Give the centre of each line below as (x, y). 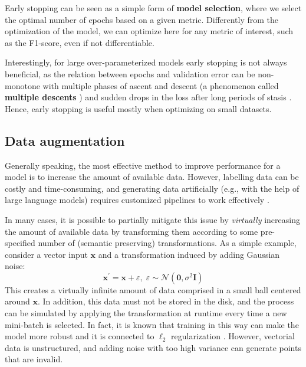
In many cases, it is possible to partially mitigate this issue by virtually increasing (152, 219)
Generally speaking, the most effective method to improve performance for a (143, 165)
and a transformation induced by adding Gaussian (189, 254)
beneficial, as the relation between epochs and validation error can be (130, 73)
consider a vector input (46, 254)
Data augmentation (65, 140)
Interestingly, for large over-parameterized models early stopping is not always (146, 62)
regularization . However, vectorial (233, 336)
